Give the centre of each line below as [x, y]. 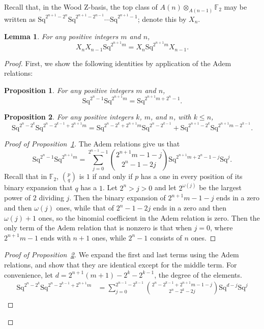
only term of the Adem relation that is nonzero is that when [98, 228]
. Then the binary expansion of [118, 198]
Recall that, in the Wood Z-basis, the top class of [81, 7]
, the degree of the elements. [198, 274]
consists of [166, 237]
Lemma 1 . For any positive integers [61, 36]
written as [20, 19]
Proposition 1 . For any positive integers [69, 90]
